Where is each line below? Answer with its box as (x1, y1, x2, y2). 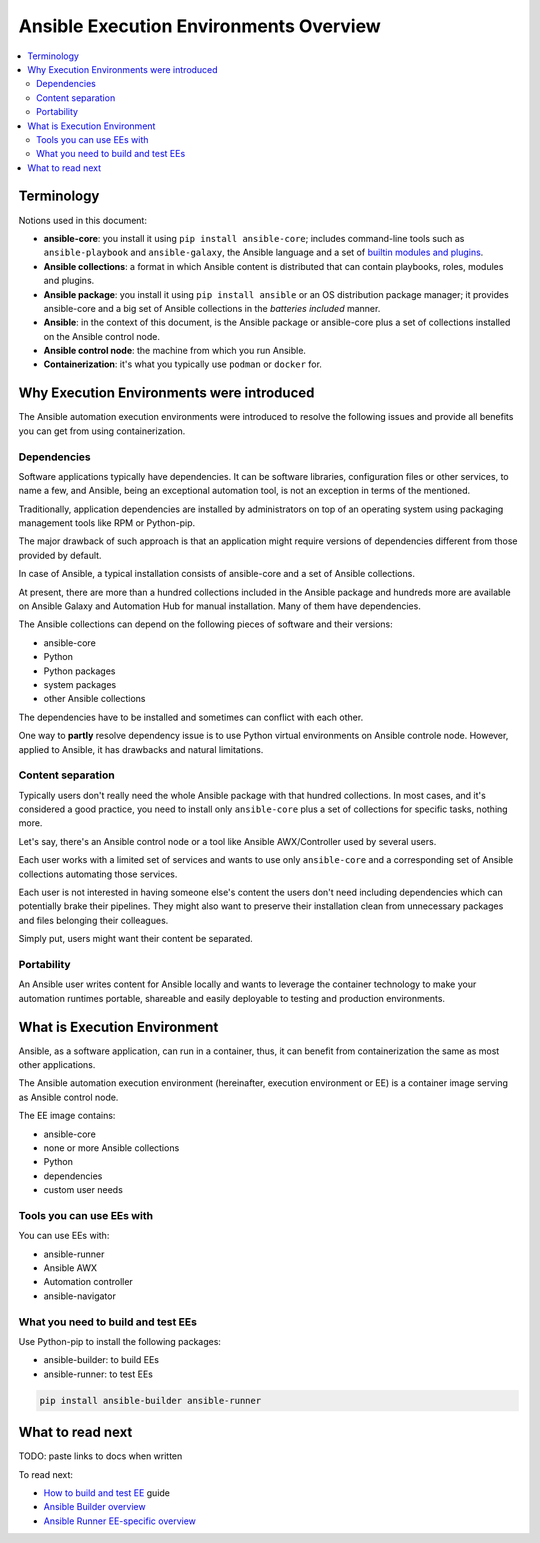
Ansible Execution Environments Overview (18, 15, 382, 37)
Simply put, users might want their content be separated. (18, 933, 254, 945)
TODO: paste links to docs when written (18, 1450, 183, 1462)
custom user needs (43, 1184, 124, 1196)
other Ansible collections (43, 693, 146, 705)
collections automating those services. (18, 868, 178, 880)
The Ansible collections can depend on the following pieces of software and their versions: (18, 618, 394, 630)
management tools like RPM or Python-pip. (18, 517, 196, 529)
